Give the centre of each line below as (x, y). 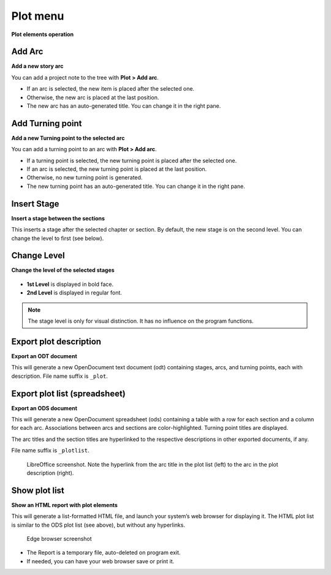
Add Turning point (47, 123)
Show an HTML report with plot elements (64, 505)
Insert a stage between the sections (58, 218)
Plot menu (38, 16)
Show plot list (38, 490)
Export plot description (56, 341)
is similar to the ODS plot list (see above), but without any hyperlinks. (98, 525)
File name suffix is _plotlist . (50, 451)
